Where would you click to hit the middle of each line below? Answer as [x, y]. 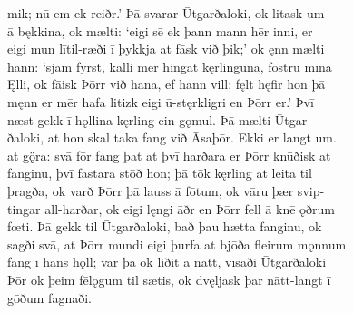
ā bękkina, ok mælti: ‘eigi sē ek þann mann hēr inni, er [160, 30]
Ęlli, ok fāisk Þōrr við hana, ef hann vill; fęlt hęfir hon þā [167, 84]
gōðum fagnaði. [49, 297]
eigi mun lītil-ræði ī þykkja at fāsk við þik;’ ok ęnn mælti [166, 49]
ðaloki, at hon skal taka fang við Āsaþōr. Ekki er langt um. [172, 137]
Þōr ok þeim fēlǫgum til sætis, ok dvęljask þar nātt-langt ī [169, 279]
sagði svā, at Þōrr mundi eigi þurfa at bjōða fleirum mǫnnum [177, 244]
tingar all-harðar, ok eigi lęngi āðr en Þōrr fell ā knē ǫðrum [171, 208]
